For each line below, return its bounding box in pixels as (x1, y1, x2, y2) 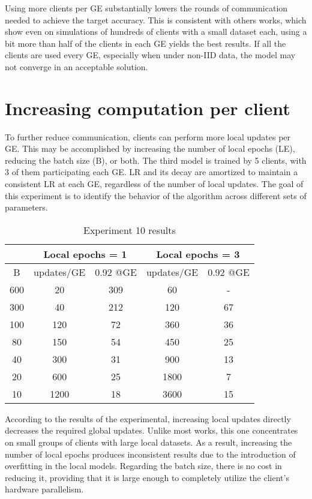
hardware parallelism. (5, 483, 84, 495)
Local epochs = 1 (43, 247, 127, 261)
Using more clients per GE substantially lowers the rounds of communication (5, 2, 288, 14)
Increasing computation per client (5, 95, 290, 120)
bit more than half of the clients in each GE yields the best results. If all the (5, 37, 286, 49)
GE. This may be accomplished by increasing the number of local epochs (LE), (5, 142, 295, 155)
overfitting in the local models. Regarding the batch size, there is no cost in (5, 459, 282, 472)
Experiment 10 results (83, 223, 176, 237)
